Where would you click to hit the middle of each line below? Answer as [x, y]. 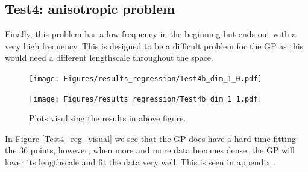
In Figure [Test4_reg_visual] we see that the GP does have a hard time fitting [150, 138]
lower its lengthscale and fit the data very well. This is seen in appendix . [140, 162]
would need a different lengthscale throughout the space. [109, 57]
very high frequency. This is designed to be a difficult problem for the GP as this [154, 45]
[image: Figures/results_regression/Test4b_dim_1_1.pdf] [146, 99]
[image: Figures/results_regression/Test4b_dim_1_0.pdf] [146, 78]
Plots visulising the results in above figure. [108, 118]
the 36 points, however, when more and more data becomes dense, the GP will [150, 150]
